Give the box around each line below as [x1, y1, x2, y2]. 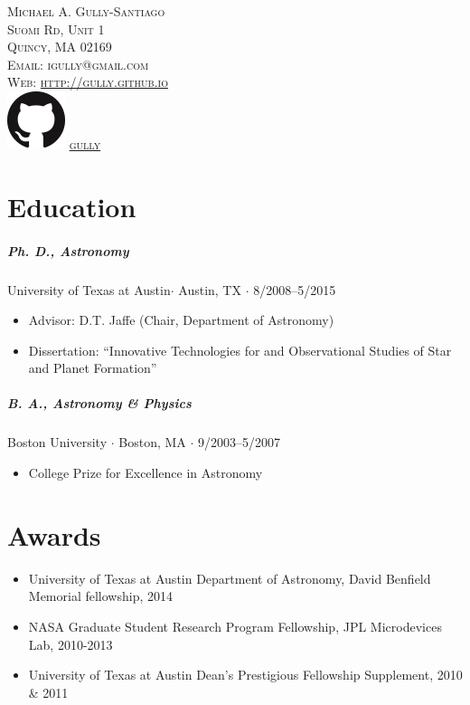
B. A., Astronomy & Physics [7, 394, 192, 413]
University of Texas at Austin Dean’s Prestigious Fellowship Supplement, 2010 [28, 665, 463, 684]
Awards [7, 516, 101, 553]
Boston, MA [118, 433, 186, 452]
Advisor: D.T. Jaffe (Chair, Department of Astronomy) [28, 310, 334, 329]
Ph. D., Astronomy [7, 241, 129, 260]
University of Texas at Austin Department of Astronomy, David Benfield [28, 568, 431, 587]
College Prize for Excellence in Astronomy [28, 463, 263, 482]
